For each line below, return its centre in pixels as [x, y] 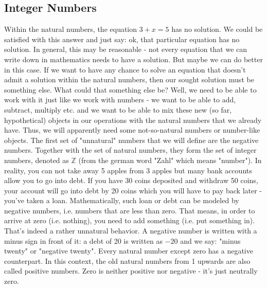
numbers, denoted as [37, 160]
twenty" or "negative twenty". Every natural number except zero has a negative [129, 251]
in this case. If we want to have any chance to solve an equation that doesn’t [125, 69]
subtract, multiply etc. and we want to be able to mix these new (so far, [118, 109]
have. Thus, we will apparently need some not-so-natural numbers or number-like [132, 130]
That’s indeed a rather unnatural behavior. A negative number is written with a [131, 231]
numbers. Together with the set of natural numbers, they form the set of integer [130, 150]
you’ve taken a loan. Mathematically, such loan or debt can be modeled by [122, 200]
